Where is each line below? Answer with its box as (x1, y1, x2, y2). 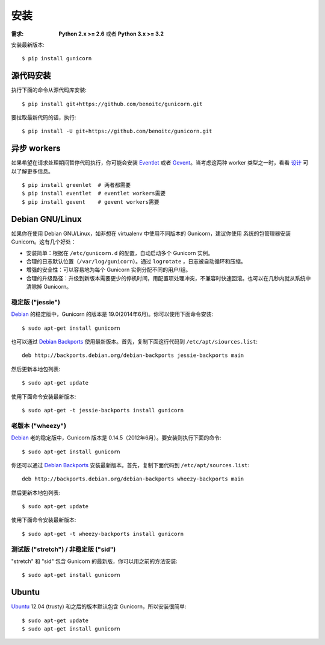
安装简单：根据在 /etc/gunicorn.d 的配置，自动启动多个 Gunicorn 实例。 (26, 249, 214, 256)
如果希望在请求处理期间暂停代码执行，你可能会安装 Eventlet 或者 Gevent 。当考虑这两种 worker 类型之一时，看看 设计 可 (11, 159, 309, 166)
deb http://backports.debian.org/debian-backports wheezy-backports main (22, 476, 244, 482)
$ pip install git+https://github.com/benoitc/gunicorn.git (22, 100, 203, 107)
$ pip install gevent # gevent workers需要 (22, 198, 159, 205)
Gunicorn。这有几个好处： (11, 238, 76, 245)
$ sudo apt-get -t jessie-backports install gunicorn (22, 407, 184, 414)
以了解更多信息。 (11, 168, 54, 175)
